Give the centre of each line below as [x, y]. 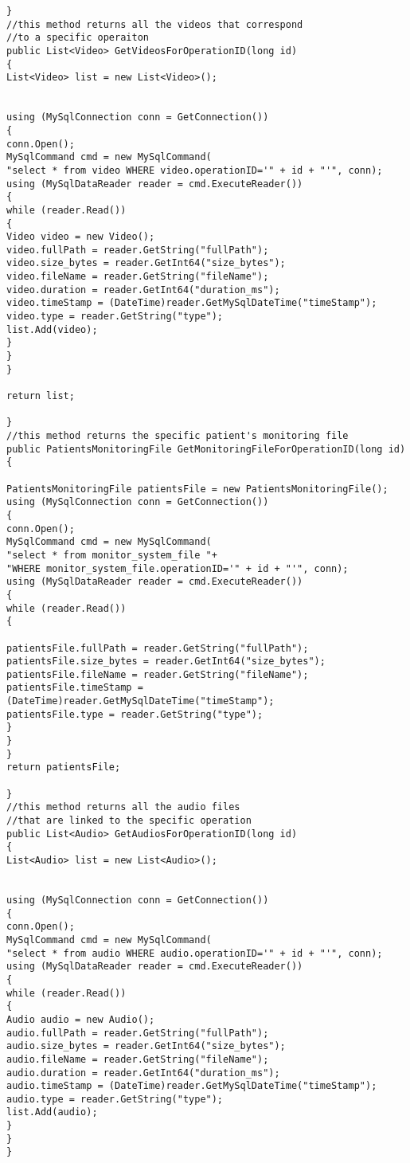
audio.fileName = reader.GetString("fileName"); [138, 1059]
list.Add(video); [52, 329]
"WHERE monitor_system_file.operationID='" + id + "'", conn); [178, 568]
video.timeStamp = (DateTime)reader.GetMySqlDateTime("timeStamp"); [192, 303]
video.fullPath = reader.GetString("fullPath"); [138, 250]
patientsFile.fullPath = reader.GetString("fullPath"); [158, 648]
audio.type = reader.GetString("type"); [115, 1099]
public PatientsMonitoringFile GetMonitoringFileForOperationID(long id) [206, 449]
